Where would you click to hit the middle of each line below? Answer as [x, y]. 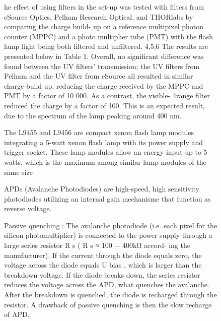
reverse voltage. [28, 208]
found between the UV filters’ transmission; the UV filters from [102, 66]
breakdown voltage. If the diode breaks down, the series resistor [102, 274]
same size [18, 172]
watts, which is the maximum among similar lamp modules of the [105, 162]
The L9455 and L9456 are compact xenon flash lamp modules [99, 132]
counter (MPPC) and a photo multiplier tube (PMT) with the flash [108, 36]
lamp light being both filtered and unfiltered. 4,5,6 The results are [106, 46]
